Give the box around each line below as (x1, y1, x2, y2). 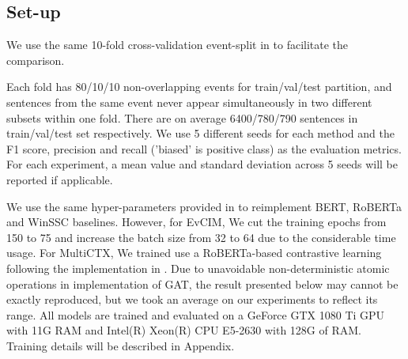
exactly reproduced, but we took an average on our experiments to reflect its (6, 291, 378, 308)
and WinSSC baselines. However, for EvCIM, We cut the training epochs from (6, 214, 387, 230)
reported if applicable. (6, 171, 113, 187)
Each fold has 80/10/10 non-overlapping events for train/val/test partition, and (6, 78, 392, 95)
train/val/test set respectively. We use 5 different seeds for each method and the (6, 125, 395, 142)
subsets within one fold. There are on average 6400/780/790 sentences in (6, 109, 358, 126)
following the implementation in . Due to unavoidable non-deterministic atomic (6, 259, 390, 276)
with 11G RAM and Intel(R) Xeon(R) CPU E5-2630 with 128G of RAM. (6, 322, 361, 338)
